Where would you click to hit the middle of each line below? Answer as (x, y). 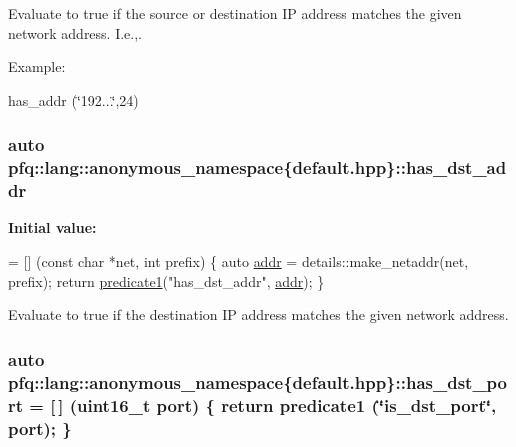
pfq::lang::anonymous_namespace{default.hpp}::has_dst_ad (257, 167)
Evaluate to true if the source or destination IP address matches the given (235, 13)
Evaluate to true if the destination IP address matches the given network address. (258, 314)
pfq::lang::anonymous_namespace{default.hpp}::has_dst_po (257, 381)
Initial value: (52, 227)
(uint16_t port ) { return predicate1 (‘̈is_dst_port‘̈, (283, 404)
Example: (37, 66)
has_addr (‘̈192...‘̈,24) (73, 99)
